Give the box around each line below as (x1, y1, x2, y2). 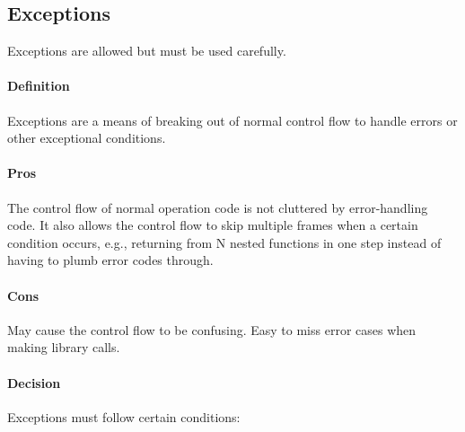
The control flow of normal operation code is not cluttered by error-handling (7, 198, 428, 216)
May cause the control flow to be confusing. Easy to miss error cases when (7, 320, 417, 339)
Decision (7, 373, 61, 392)
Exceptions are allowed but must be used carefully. (7, 41, 286, 60)
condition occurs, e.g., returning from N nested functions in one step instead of (7, 233, 442, 251)
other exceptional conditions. (7, 128, 166, 147)
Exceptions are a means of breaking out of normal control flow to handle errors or (7, 110, 458, 129)
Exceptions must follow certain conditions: (7, 407, 241, 426)
